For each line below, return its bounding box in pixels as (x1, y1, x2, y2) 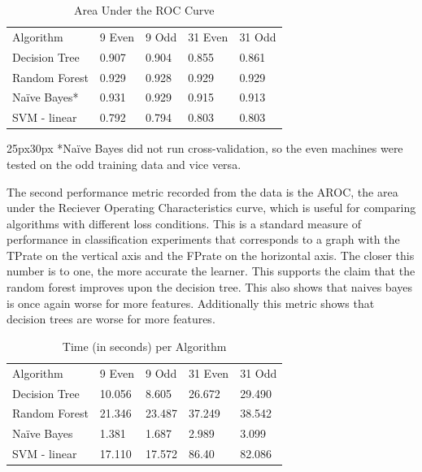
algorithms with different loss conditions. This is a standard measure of (7, 214, 361, 232)
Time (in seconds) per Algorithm (62, 337, 227, 354)
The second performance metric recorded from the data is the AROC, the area (7, 183, 398, 200)
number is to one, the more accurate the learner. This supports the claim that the (7, 262, 415, 279)
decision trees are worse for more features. (7, 310, 215, 327)
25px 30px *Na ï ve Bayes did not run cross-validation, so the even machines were (7, 140, 403, 157)
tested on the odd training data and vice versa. (7, 155, 241, 172)
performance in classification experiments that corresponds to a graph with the (7, 231, 400, 248)
